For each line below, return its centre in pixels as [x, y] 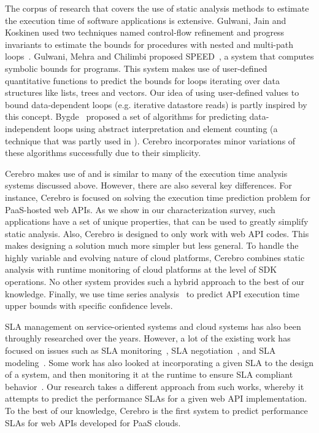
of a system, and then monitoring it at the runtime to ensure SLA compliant [149, 374]
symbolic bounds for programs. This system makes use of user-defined [136, 68]
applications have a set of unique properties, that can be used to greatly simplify [157, 221]
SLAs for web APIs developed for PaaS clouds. [93, 422]
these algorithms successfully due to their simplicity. [103, 153]
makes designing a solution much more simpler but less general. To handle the [152, 245]
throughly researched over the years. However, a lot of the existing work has [148, 338]
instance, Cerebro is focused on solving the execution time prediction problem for [158, 197]
